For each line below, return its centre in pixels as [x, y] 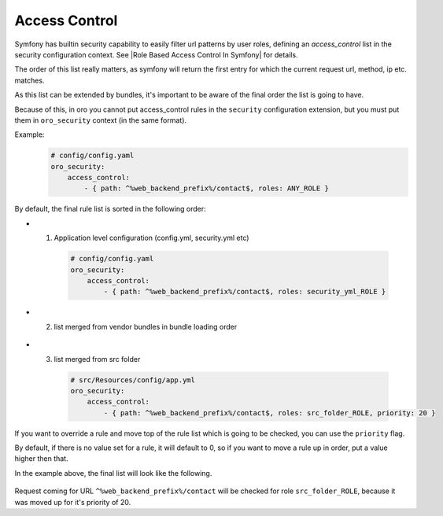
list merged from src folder [97, 359]
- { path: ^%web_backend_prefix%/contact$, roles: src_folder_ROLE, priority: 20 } [269, 413]
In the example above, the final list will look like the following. [113, 473]
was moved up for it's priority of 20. [73, 502]
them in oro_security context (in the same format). [101, 120]
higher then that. [41, 459]
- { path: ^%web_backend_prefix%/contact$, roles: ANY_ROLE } [207, 188]
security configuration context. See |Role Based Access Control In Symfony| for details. [156, 54]
